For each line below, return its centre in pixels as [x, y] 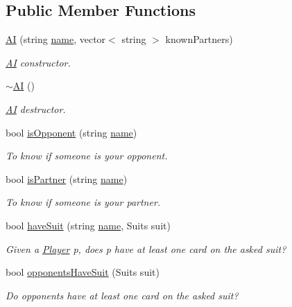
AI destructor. [36, 108]
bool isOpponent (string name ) [71, 132]
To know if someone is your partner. [83, 202]
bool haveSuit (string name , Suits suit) [88, 225]
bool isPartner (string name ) [67, 178]
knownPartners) [199, 39]
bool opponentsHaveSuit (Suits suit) [83, 272]
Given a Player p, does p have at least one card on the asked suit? [146, 248]
